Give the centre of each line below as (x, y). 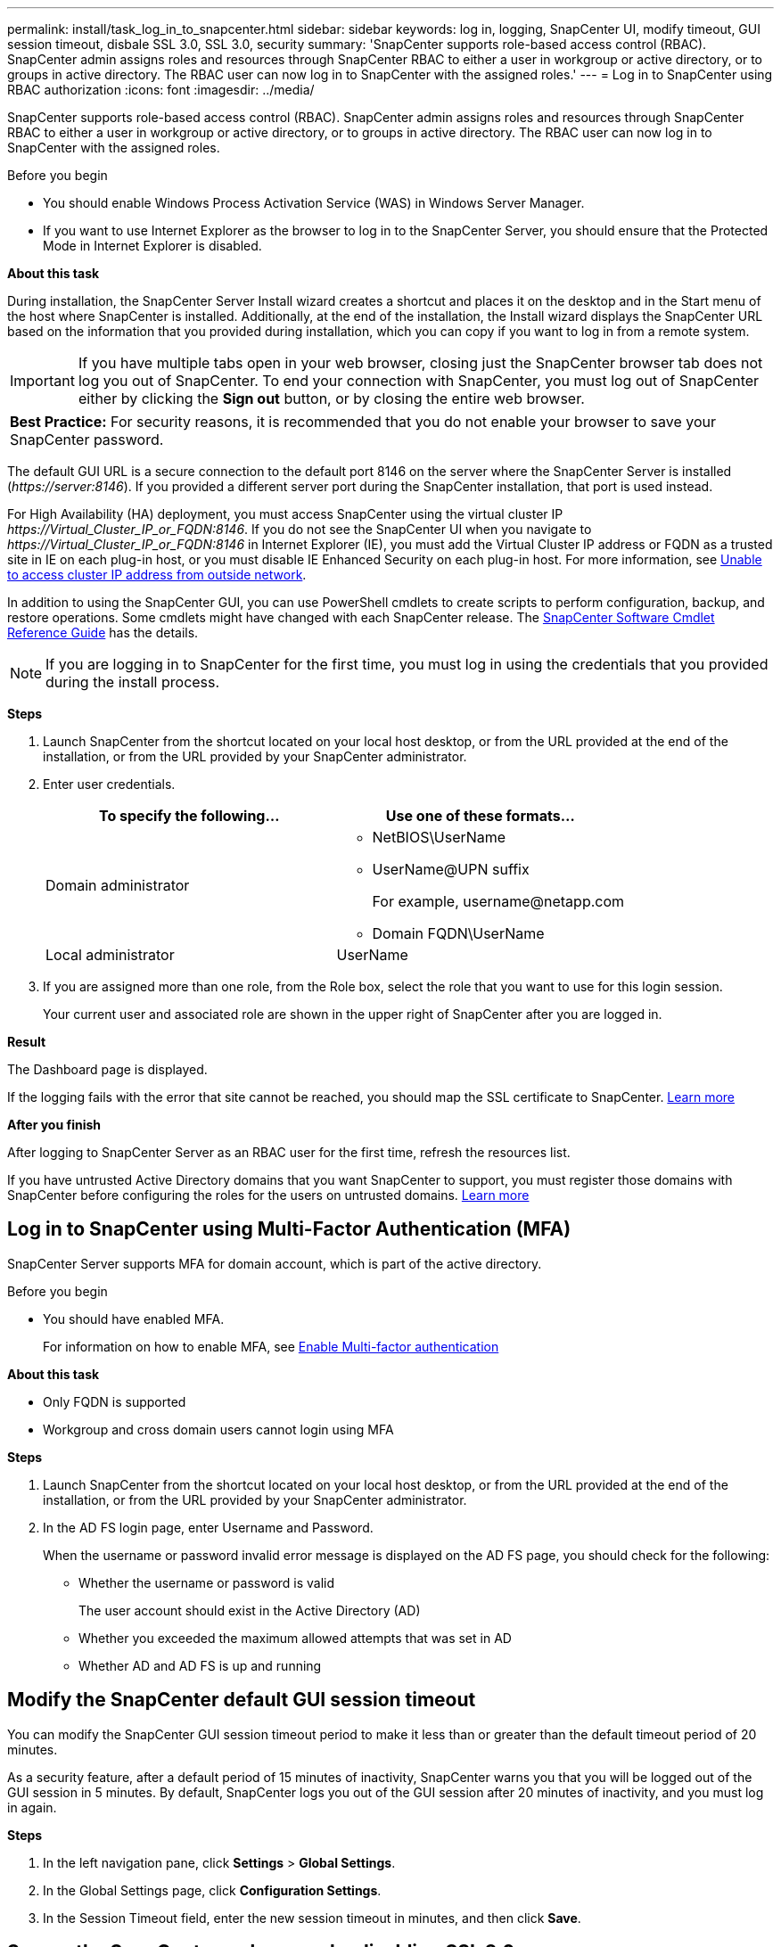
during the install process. (133, 682)
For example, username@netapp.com (498, 901)
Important (42, 381)
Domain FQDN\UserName (458, 933)
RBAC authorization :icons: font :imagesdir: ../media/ (161, 90)
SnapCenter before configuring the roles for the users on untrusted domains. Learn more (268, 1195)
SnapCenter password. (87, 440)
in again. (32, 1807)
